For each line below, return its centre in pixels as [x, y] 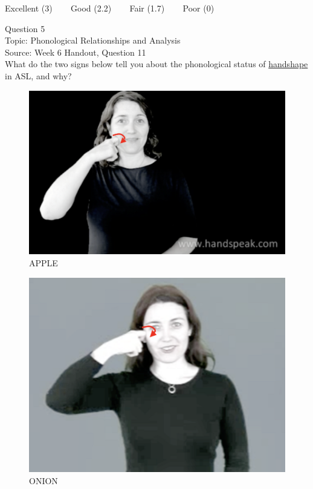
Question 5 [25, 28]
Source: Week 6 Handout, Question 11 [76, 52]
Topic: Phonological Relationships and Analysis [93, 40]
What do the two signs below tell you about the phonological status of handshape [156, 64]
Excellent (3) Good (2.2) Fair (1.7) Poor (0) [110, 8]
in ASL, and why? [38, 75]
